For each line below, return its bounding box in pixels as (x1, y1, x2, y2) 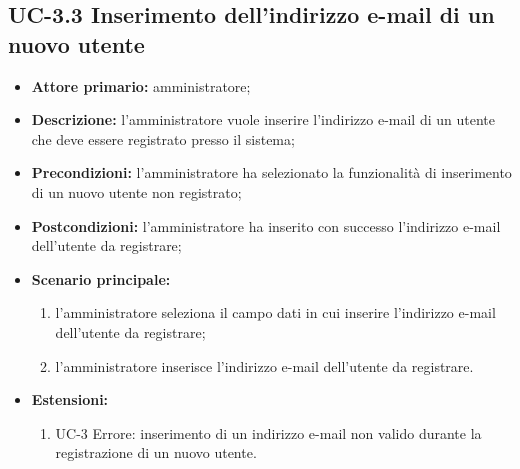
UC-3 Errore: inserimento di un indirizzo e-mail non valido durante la (55, 422, 482, 443)
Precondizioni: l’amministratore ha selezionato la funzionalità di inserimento (31, 162, 512, 183)
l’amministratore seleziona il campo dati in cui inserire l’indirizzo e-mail (55, 302, 496, 323)
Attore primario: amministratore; (31, 75, 251, 96)
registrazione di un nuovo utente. (55, 442, 257, 463)
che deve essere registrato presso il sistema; (31, 128, 295, 149)
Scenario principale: (31, 268, 171, 289)
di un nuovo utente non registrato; (31, 181, 242, 202)
